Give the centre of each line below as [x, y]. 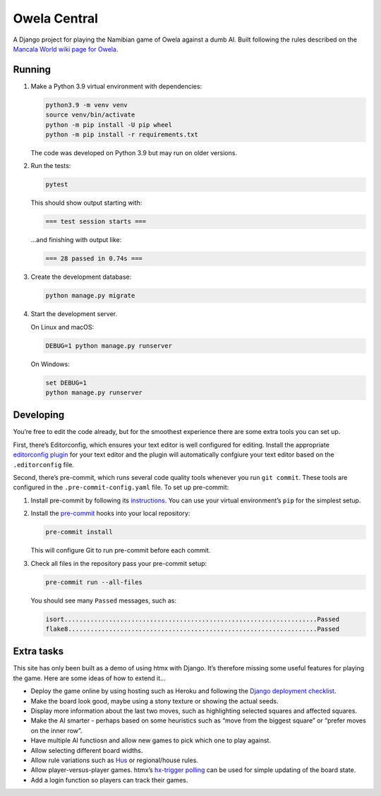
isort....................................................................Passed [193, 619]
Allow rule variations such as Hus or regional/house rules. [115, 760]
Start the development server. [74, 314]
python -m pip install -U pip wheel [109, 125]
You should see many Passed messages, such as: [103, 601]
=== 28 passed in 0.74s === [94, 259]
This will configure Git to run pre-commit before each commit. [121, 550]
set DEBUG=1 [66, 382]
